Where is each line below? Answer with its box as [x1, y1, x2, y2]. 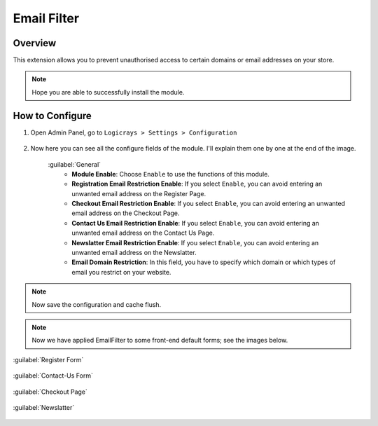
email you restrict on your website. [71, 268, 171, 276]
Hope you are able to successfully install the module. [31, 88, 185, 96]
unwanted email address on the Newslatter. [71, 249, 197, 257]
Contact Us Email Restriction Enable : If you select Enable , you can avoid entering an [71, 219, 320, 227]
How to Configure [13, 109, 92, 122]
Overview [13, 37, 57, 49]
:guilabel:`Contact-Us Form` [13, 371, 94, 380]
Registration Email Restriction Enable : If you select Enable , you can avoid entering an [71, 179, 323, 188]
